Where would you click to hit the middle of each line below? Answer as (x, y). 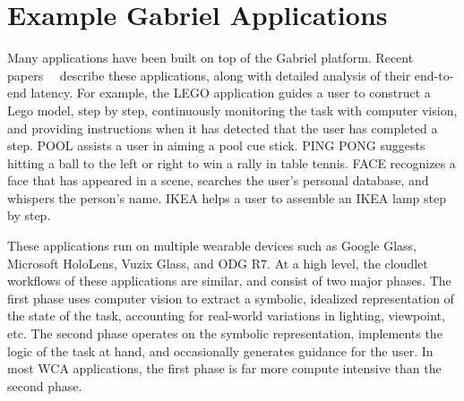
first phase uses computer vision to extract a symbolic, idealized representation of (231, 298)
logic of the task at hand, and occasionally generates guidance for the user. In (220, 350)
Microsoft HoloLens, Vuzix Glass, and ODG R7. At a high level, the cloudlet (218, 263)
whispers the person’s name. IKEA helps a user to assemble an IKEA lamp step (227, 197)
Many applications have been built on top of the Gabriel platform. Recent (211, 58)
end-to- (434, 75)
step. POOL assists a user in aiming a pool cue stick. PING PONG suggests (216, 145)
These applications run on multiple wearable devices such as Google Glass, (212, 246)
